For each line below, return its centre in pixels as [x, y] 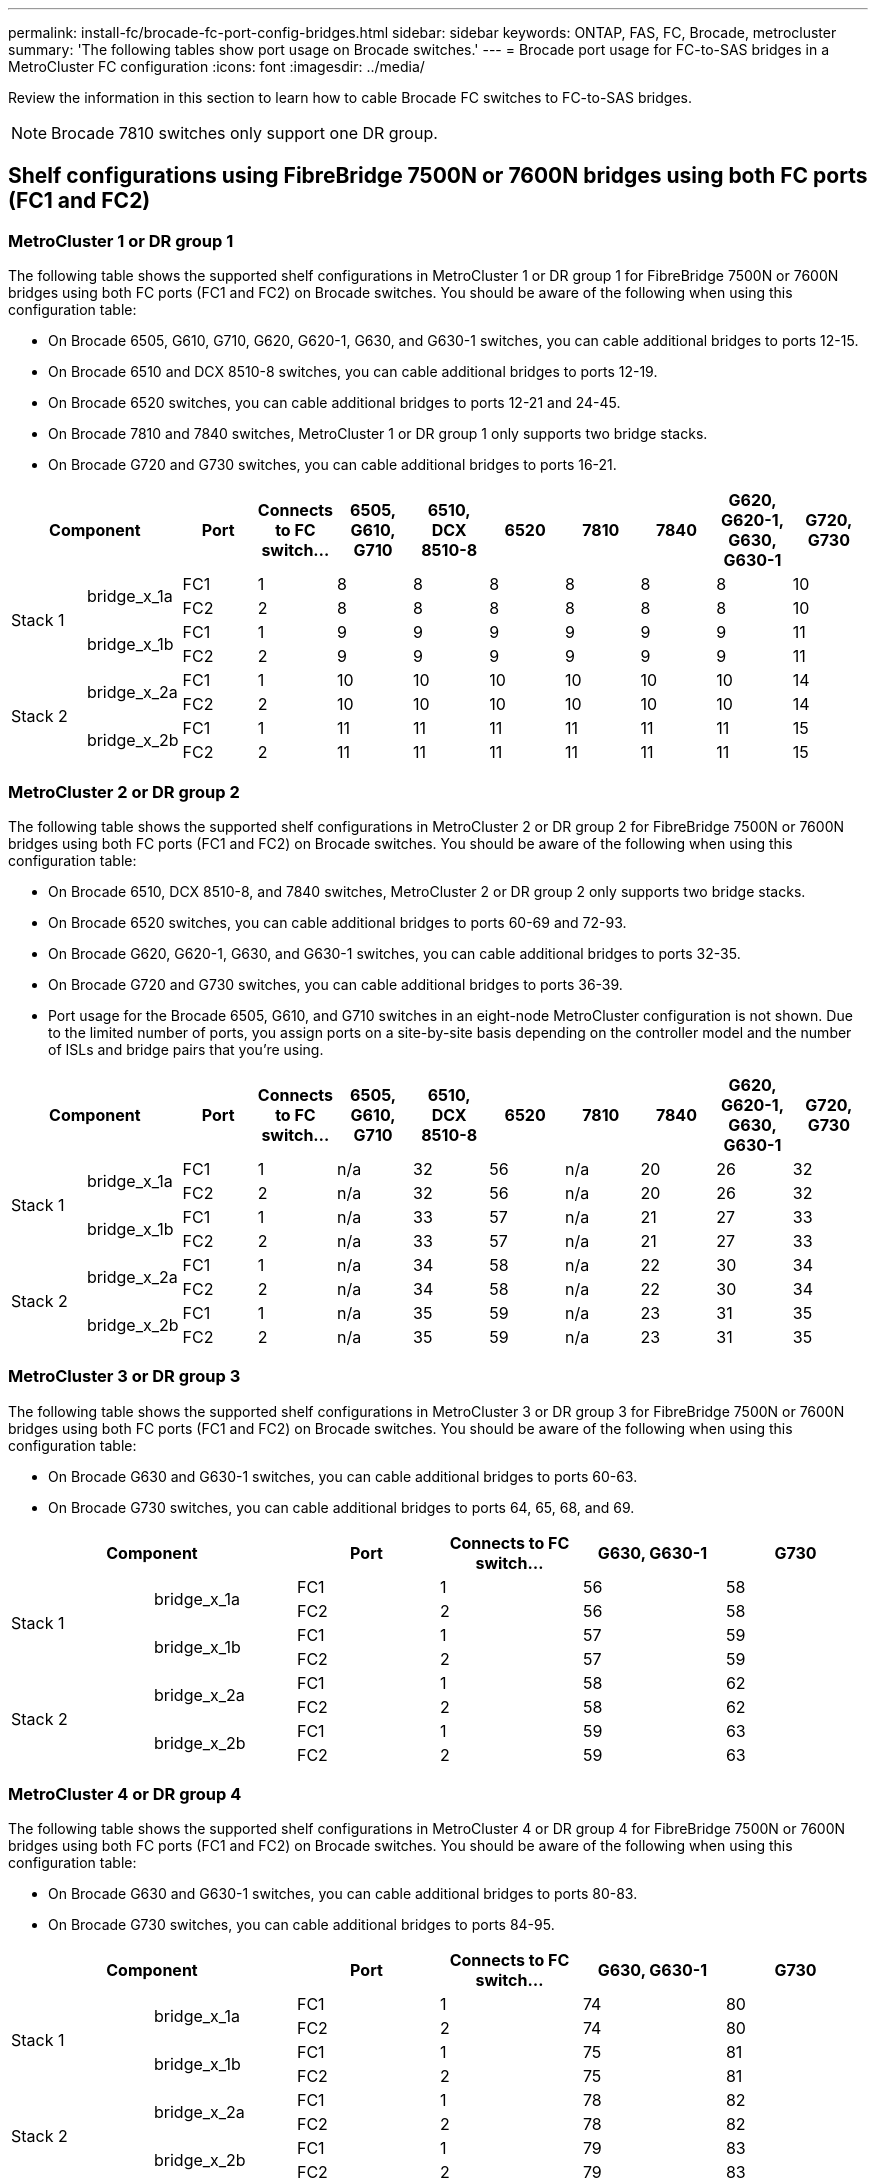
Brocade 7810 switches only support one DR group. [244, 133]
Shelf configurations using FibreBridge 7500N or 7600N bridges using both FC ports [438, 176]
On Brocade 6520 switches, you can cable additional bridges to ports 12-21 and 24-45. [334, 403]
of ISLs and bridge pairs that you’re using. [186, 1049]
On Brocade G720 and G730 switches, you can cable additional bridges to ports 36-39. [335, 984]
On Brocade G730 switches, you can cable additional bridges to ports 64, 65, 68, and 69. [341, 1507]
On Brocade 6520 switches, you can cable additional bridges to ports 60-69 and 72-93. [337, 922]
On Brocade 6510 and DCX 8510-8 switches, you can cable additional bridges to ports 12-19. [353, 372]
